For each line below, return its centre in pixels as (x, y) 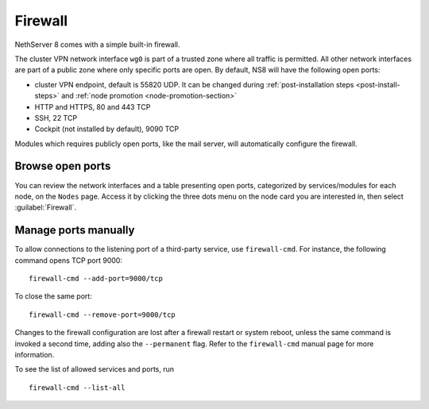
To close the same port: (54, 296)
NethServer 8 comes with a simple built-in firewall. (97, 44)
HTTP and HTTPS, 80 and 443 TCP (93, 106)
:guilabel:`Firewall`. (46, 207)
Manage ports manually (75, 230)
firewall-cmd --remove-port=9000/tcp (102, 314)
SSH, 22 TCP (56, 118)
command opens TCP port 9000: (69, 260)
